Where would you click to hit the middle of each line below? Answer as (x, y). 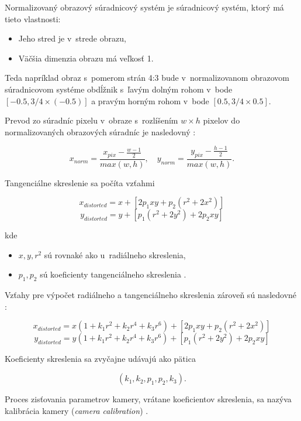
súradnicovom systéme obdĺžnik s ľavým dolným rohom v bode (119, 89)
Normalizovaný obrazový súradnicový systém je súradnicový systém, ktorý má (144, 7)
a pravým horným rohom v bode (150, 100)
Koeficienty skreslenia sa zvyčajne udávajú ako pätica (100, 359)
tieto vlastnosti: (33, 18)
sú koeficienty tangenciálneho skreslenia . (113, 274)
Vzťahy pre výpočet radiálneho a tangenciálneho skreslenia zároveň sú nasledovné (151, 295)
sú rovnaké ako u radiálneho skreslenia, (115, 254)
